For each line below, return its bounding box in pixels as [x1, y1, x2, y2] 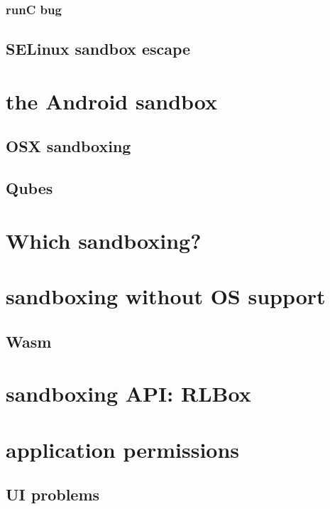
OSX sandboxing [6, 135, 131, 157]
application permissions [6, 434, 240, 464]
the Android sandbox [6, 86, 218, 115]
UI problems [6, 483, 100, 505]
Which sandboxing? [6, 225, 202, 254]
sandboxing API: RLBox [6, 379, 251, 408]
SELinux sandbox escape [6, 38, 191, 60]
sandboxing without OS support [6, 282, 326, 311]
